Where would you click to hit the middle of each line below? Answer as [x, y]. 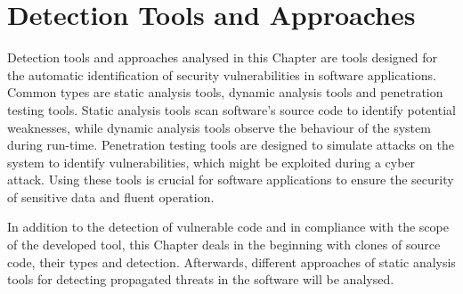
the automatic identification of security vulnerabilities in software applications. [222, 74]
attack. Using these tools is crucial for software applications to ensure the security [231, 180]
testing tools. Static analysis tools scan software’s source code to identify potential [231, 109]
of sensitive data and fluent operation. [111, 196]
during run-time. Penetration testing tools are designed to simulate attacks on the [231, 145]
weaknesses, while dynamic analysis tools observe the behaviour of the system [219, 127]
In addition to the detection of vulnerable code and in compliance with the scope [228, 227]
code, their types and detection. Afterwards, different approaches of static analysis [231, 261]
